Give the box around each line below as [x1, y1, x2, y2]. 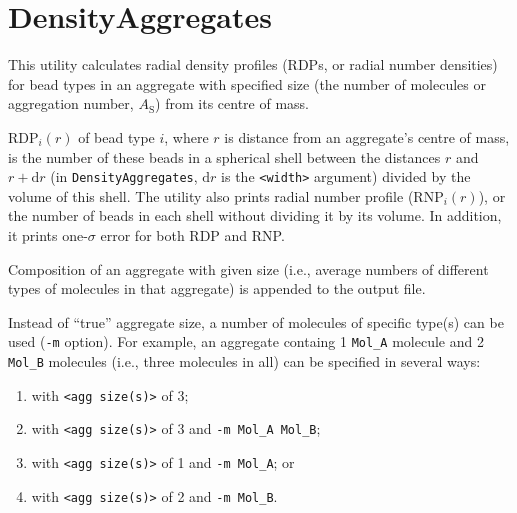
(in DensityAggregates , [50, 166, 198, 187]
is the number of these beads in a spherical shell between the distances [8, 146, 441, 167]
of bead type [78, 126, 155, 147]
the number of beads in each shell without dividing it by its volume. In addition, [8, 205, 502, 226]
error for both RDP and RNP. [100, 224, 285, 245]
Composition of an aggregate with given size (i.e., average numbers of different [8, 258, 489, 279]
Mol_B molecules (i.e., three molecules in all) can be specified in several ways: [8, 350, 481, 371]
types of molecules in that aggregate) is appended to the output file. [8, 278, 426, 299]
